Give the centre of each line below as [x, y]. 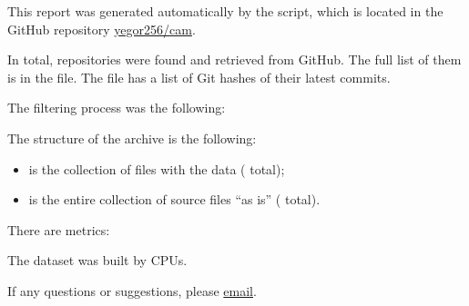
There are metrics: [59, 229]
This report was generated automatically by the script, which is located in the [225, 11]
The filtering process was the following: [117, 108]
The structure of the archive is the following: [132, 138]
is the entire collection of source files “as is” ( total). [174, 199]
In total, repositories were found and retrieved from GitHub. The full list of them [234, 59]
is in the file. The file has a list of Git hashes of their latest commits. [199, 77]
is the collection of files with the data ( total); [157, 168]
